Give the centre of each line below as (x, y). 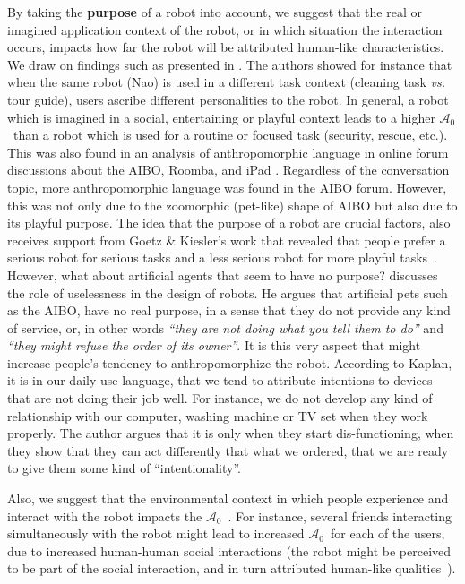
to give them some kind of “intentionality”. (125, 468)
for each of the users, (388, 533)
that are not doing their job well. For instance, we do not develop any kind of (220, 398)
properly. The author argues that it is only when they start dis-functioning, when (231, 433)
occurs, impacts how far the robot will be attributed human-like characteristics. (226, 47)
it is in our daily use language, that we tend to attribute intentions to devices (220, 380)
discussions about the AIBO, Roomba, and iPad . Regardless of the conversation (228, 170)
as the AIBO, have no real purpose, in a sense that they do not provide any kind (229, 310)
